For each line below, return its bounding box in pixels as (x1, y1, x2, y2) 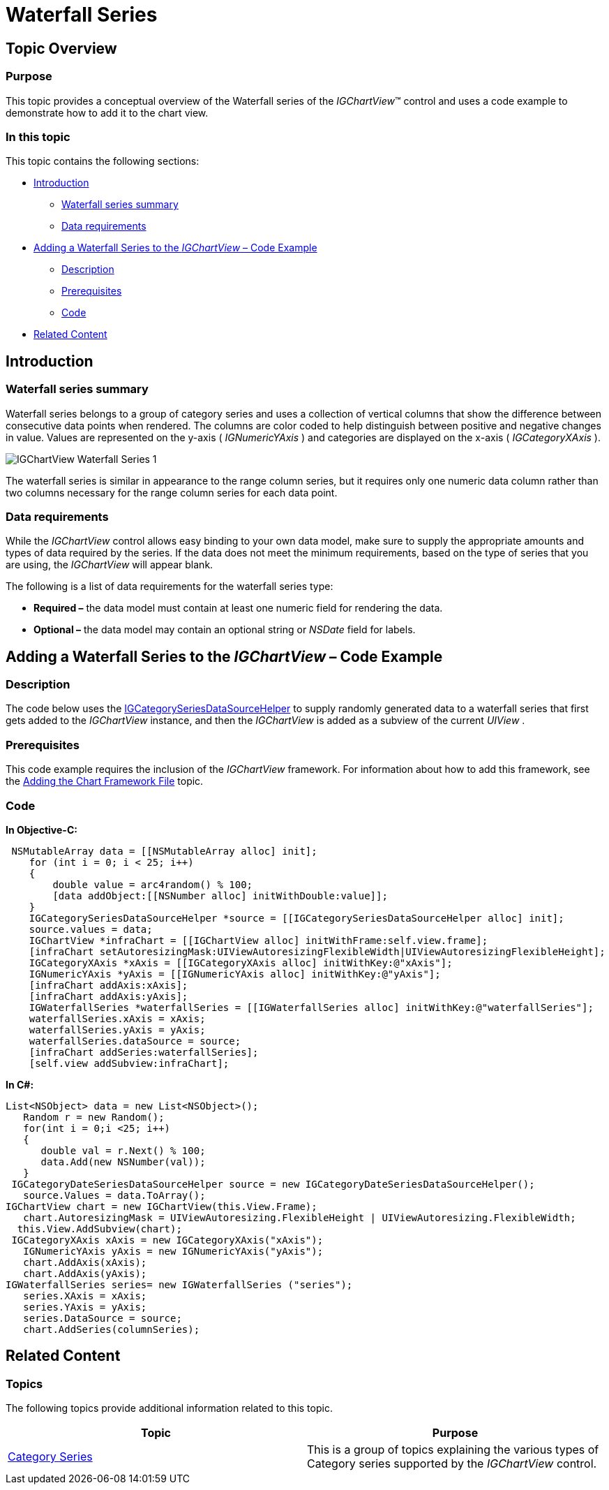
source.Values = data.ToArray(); (23, 1189, 206, 1201)
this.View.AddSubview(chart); (17, 1223, 182, 1234)
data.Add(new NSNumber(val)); (40, 1156, 206, 1167)
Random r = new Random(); (23, 1111, 165, 1123)
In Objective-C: (6, 823, 77, 836)
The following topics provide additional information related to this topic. (6, 1402, 333, 1415)
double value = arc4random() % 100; (52, 878, 253, 890)
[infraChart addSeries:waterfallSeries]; (29, 1046, 259, 1058)
